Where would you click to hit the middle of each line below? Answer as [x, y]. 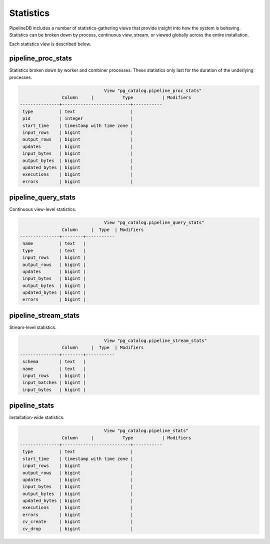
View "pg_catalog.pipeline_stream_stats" [156, 340]
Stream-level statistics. [33, 327]
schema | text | [54, 362]
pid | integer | [78, 118]
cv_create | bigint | [78, 522]
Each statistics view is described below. [50, 44]
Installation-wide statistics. [37, 417]
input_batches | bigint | [54, 383]
